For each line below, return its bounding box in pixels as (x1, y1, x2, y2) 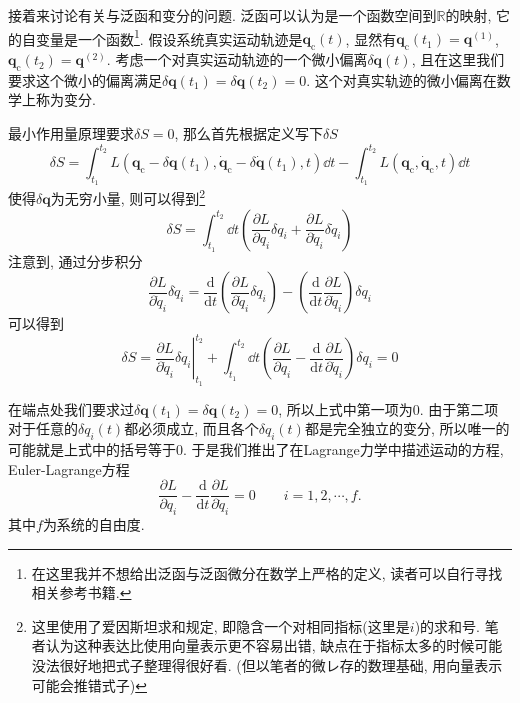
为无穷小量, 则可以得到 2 (50, 185, 206, 208)
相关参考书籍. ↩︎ (31, 582, 132, 603)
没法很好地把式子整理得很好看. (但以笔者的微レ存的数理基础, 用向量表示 (31, 655, 503, 676)
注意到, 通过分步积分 (8, 250, 143, 271)
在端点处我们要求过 (8, 398, 134, 419)
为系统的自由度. (42, 514, 145, 535)
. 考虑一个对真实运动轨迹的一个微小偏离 (106, 49, 368, 70)
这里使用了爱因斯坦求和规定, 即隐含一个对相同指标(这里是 (31, 615, 410, 636)
